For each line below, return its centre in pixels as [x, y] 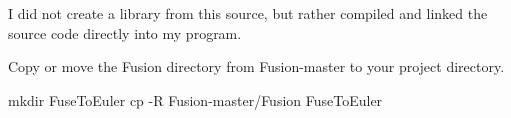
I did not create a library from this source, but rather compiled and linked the [248, 13]
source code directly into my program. [125, 32]
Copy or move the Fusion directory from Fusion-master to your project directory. [256, 66]
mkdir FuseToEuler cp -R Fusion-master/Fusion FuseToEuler [195, 99]
